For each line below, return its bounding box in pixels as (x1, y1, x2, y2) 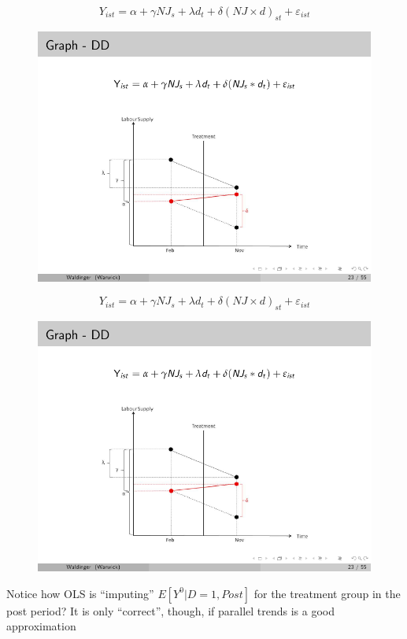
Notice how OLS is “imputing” (6, 585, 154, 601)
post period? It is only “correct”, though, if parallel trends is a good (6, 602, 335, 619)
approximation (6, 618, 76, 634)
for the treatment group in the (253, 585, 401, 601)
